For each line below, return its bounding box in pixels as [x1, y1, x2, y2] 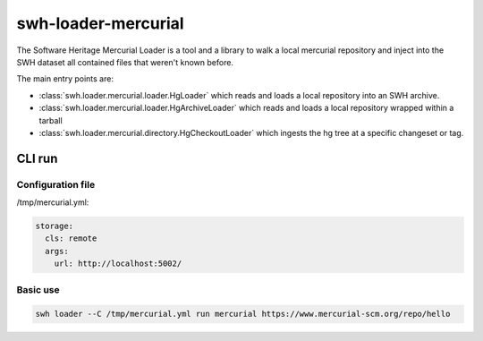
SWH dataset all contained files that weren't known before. [16, 56, 234, 67]
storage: [35, 221, 74, 232]
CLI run [16, 150, 58, 166]
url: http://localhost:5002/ [54, 259, 182, 269]
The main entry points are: [16, 73, 114, 84]
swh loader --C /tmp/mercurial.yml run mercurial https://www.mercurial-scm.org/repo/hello [35, 309, 451, 320]
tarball [38, 115, 63, 125]
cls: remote [45, 234, 97, 243]
